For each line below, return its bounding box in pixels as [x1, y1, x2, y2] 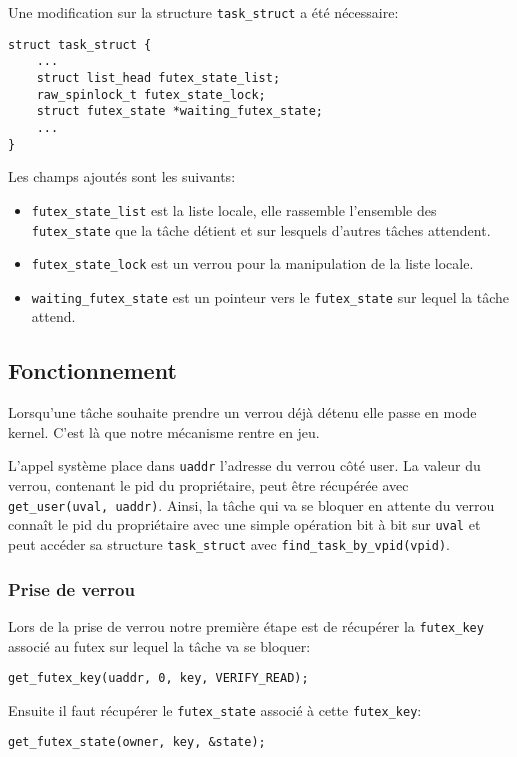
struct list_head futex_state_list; [36, 70, 281, 85]
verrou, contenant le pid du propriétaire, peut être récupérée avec [8, 475, 409, 496]
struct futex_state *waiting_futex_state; [36, 104, 323, 119]
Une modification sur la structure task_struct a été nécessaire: [8, 2, 399, 22]
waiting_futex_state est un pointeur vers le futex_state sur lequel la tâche [31, 286, 510, 307]
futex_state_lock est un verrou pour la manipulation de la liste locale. [31, 253, 474, 274]
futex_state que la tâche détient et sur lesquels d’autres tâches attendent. [31, 219, 491, 240]
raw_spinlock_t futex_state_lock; [36, 87, 266, 102]
